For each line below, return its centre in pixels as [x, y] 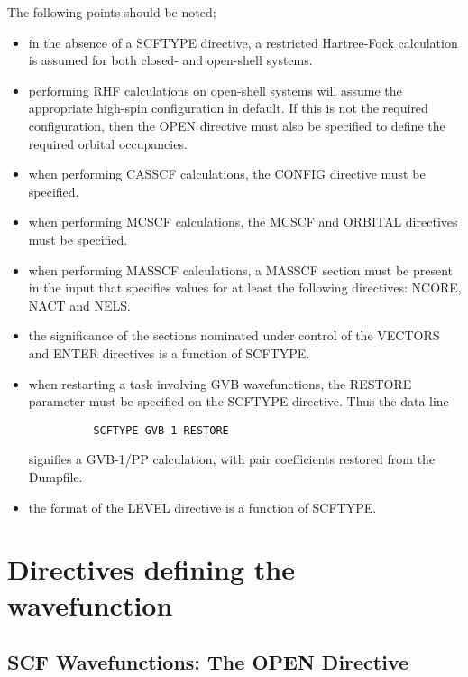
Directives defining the [151, 569]
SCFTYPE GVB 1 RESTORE [161, 430]
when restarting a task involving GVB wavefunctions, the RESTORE [220, 383]
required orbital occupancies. [108, 143]
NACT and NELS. [79, 305]
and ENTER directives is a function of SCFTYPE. [169, 352]
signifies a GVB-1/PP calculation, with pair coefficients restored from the [232, 459]
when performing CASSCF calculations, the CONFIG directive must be [227, 174]
